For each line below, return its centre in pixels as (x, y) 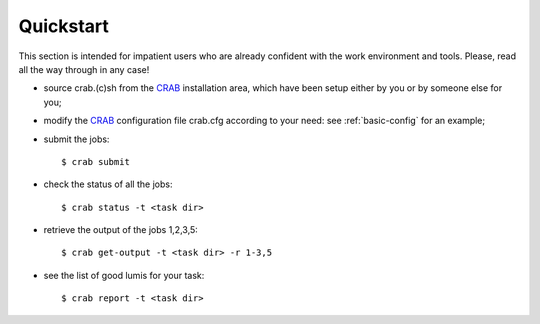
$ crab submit (95, 161)
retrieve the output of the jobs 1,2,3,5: (121, 230)
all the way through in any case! (84, 69)
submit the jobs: (76, 139)
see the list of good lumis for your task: (124, 275)
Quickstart (64, 26)
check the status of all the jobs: (108, 184)
